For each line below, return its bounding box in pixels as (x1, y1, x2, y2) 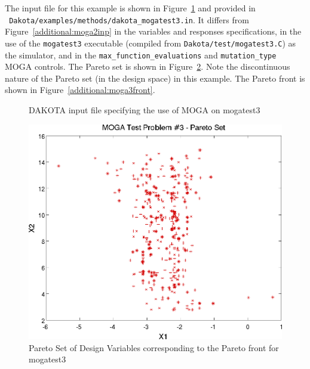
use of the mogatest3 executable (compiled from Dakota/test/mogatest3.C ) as (5, 36, 296, 49)
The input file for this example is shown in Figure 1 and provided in (5, 2, 256, 14)
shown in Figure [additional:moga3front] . (5, 83, 155, 96)
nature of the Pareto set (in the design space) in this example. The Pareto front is (5, 72, 305, 84)
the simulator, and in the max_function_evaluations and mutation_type (5, 48, 277, 61)
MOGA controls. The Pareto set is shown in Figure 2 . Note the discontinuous (5, 60, 290, 73)
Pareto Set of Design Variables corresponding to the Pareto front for (29, 341, 279, 354)
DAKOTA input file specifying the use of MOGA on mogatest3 (29, 103, 260, 116)
